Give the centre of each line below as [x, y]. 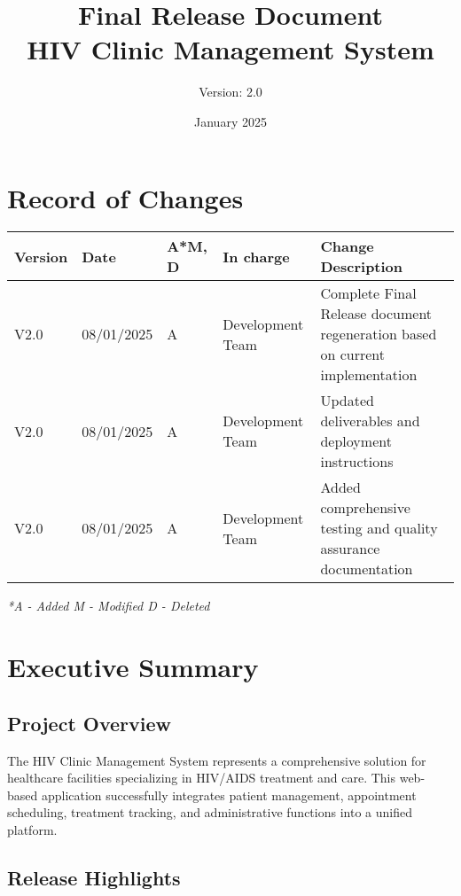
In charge [256, 256]
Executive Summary [133, 667]
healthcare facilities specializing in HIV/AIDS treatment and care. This [202, 778]
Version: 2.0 [230, 92]
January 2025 [230, 121]
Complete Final [368, 293]
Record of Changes [125, 197]
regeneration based [379, 334]
